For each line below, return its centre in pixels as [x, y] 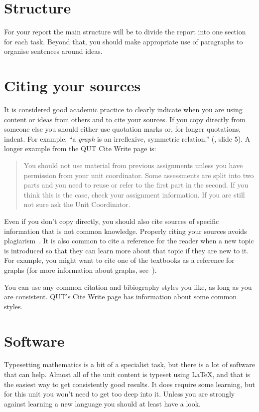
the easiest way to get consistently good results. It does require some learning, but [129, 384]
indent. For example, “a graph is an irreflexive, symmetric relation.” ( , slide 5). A [127, 138]
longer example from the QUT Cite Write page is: [80, 148]
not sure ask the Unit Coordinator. [77, 204]
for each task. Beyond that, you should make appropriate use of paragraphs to [124, 41]
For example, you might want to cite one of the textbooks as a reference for [119, 260]
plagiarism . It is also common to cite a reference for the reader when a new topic [129, 241]
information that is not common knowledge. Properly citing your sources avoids [126, 231]
